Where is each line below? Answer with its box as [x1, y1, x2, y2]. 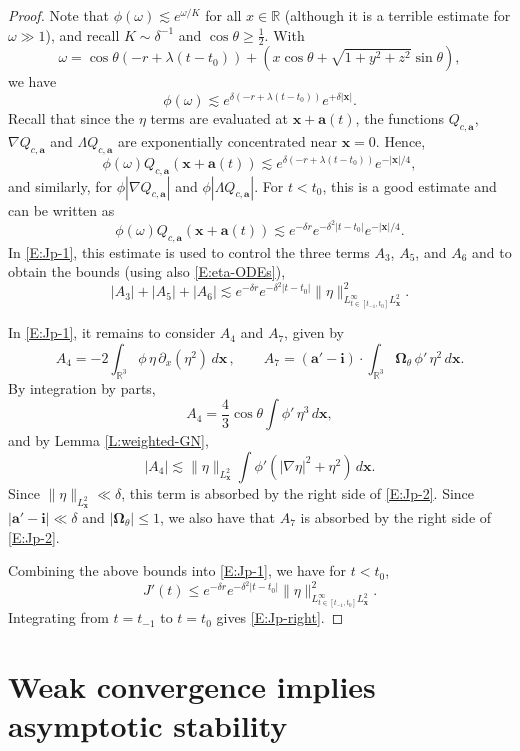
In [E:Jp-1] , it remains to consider [8, 322, 216, 343]
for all [205, 5, 242, 25]
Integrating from [8, 607, 109, 628]
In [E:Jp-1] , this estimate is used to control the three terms [8, 241, 370, 262]
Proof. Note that [8, 5, 110, 25]
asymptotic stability [8, 705, 288, 746]
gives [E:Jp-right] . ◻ [216, 607, 344, 628]
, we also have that [159, 506, 276, 527]
